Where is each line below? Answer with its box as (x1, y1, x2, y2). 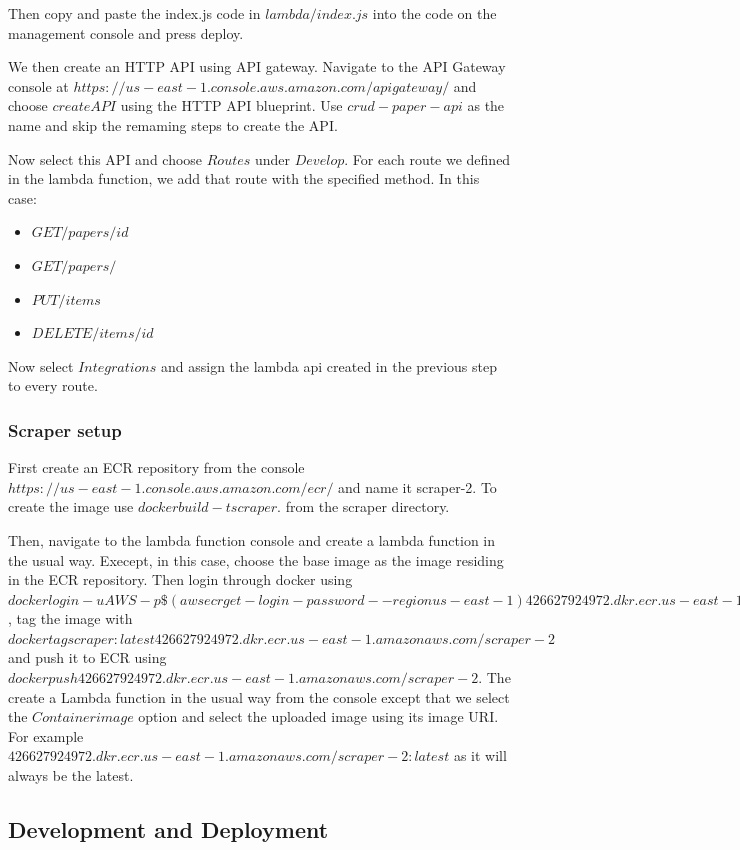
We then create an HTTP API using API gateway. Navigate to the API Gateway (8, 56, 506, 77)
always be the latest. (8, 765, 134, 786)
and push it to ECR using (8, 647, 167, 668)
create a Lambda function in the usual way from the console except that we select (8, 686, 510, 707)
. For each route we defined (344, 148, 511, 169)
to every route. (8, 375, 98, 396)
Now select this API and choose (8, 148, 203, 169)
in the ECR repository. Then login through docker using (8, 569, 353, 590)
